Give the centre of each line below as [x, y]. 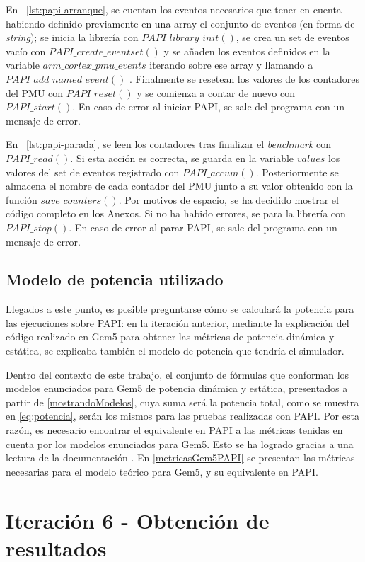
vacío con [26, 51]
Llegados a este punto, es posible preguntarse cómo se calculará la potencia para [180, 309]
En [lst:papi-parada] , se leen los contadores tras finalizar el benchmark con [169, 144]
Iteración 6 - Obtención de [138, 520]
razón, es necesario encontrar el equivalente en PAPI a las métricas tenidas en [174, 430]
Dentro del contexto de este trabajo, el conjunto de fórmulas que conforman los [178, 374]
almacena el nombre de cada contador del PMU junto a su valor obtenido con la [179, 186]
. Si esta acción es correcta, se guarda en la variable [182, 157]
